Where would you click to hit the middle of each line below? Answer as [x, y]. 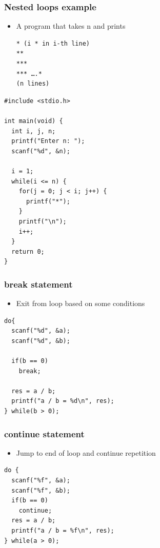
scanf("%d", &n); [41, 151]
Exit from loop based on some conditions [81, 303]
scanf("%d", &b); [41, 341]
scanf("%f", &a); [41, 481]
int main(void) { [34, 121]
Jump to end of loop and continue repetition [86, 452]
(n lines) [33, 84]
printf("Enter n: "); [48, 141]
